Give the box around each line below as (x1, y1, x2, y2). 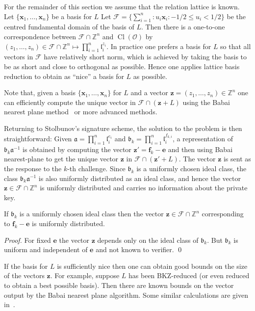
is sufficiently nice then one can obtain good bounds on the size (57, 260, 248, 271)
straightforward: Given (4, 133, 72, 143)
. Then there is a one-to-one (141, 22, 225, 32)
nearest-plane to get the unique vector (4, 154, 119, 164)
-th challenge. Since (67, 163, 126, 173)
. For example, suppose (50, 270, 120, 281)
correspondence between (4, 31, 76, 41)
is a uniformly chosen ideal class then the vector (19, 208, 164, 219)
